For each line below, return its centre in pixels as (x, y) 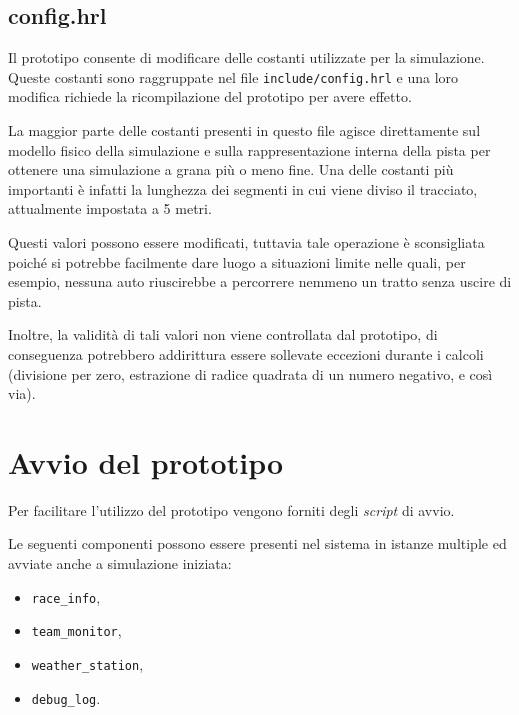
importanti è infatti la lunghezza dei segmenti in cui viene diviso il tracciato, (243, 188)
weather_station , (87, 663)
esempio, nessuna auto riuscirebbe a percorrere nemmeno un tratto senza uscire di (260, 281)
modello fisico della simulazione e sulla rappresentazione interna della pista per (249, 149)
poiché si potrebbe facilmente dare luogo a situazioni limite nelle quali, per (237, 261)
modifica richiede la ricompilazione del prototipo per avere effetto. (210, 96)
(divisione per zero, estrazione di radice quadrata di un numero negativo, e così (250, 373)
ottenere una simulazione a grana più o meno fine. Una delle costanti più (231, 169)
